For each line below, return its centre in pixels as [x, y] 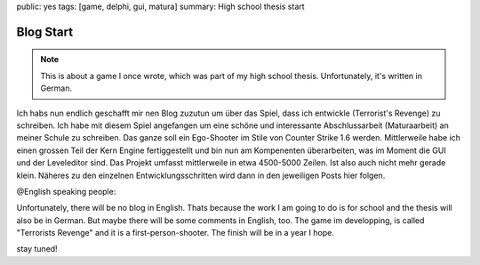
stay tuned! [37, 249]
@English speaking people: [66, 191]
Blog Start [45, 32]
